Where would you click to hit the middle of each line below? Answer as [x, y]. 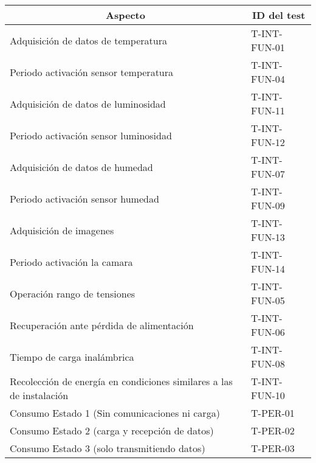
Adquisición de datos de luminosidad [88, 103]
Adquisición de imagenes [62, 230]
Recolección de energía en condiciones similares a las [121, 381]
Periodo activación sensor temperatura [92, 72]
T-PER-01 [273, 413]
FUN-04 [268, 79]
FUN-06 [268, 332]
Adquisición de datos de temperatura [88, 40]
